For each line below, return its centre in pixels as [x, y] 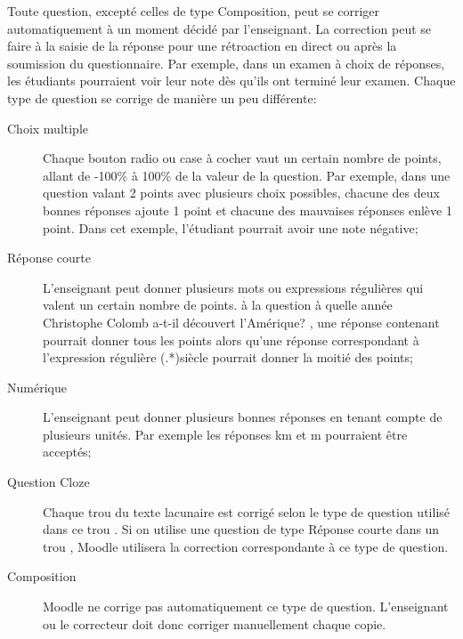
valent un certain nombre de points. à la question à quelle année [218, 305]
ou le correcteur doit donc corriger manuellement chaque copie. [215, 623]
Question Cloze [49, 482]
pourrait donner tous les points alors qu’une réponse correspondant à [231, 340]
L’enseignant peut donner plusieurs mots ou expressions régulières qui [233, 287]
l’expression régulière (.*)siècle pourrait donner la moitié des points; [228, 357]
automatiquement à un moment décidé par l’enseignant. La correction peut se [219, 28]
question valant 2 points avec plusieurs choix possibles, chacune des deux [241, 193]
